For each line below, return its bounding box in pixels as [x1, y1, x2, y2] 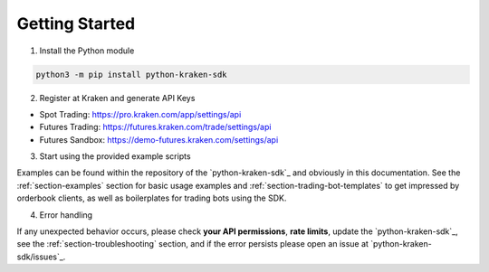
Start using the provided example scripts [39, 151, 191, 162]
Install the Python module [39, 45, 135, 56]
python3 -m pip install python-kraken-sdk [35, 69, 227, 80]
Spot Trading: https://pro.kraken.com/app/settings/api [39, 108, 242, 119]
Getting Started [16, 14, 136, 33]
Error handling [39, 209, 93, 220]
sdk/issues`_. [16, 251, 66, 262]
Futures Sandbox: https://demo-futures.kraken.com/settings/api [39, 134, 279, 145]
